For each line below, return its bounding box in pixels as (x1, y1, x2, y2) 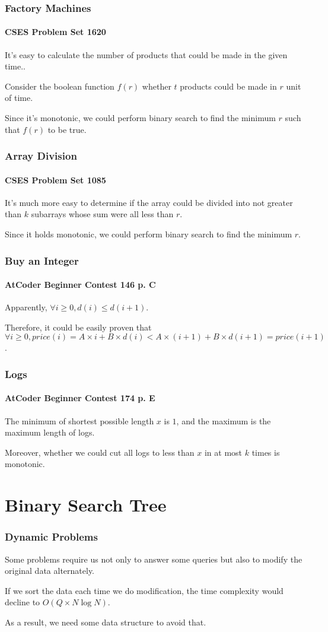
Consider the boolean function (5, 80, 114, 92)
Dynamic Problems (5, 529, 98, 544)
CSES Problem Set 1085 (5, 173, 106, 186)
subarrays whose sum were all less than (31, 208, 174, 220)
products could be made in (180, 80, 277, 92)
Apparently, (5, 301, 47, 313)
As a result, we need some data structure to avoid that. (5, 616, 206, 628)
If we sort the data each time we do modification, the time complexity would (5, 584, 284, 596)
